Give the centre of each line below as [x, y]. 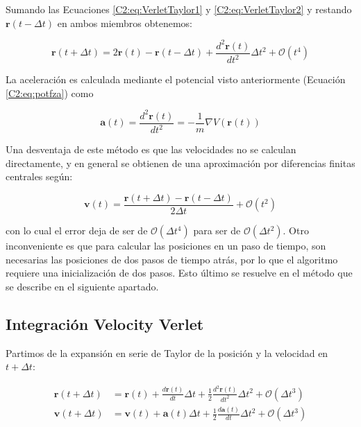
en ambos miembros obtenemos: [125, 23]
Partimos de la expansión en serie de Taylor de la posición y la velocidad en [167, 352]
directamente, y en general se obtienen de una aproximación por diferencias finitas [180, 163]
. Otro [296, 230]
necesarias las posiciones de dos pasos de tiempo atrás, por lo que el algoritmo [172, 259]
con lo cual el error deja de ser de [77, 230]
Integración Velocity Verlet [105, 323]
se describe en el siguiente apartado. [82, 286]
